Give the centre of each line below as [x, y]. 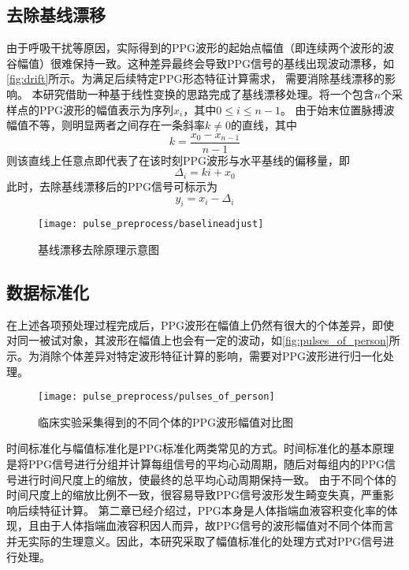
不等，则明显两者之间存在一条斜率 [116, 125]
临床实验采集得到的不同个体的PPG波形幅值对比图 [166, 421]
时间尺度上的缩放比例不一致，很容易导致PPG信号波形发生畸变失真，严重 [195, 495]
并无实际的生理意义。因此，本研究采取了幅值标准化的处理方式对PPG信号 [195, 540]
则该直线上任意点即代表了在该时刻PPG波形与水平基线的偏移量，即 [178, 160]
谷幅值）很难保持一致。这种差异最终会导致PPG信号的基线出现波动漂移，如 [201, 63]
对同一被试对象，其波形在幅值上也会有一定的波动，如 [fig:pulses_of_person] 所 [203, 340]
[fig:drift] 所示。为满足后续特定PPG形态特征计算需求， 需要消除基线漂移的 [196, 78]
